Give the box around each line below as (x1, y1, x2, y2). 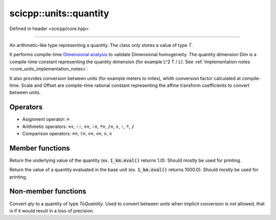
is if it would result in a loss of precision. (9, 207, 94, 214)
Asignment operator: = (22, 116, 70, 123)
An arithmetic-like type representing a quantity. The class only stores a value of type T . (9, 42, 193, 48)
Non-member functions (9, 187, 86, 196)
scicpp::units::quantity (9, 8, 109, 19)
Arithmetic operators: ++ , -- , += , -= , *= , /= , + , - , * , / (22, 123, 135, 130)
